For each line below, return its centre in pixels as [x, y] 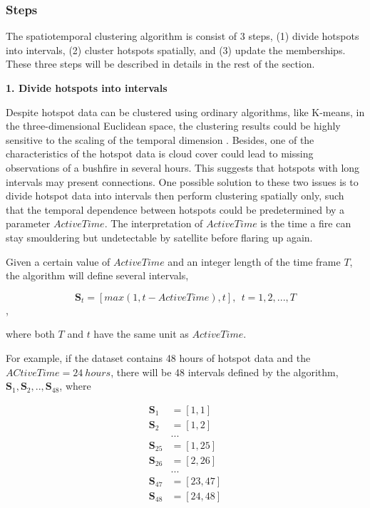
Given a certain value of [58, 261]
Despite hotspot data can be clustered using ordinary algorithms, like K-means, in [185, 112]
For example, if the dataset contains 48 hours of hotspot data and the [158, 357]
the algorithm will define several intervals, [97, 275]
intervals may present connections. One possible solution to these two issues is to [182, 181]
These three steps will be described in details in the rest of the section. [160, 64]
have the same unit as [141, 334]
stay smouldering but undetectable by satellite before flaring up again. [159, 237]
